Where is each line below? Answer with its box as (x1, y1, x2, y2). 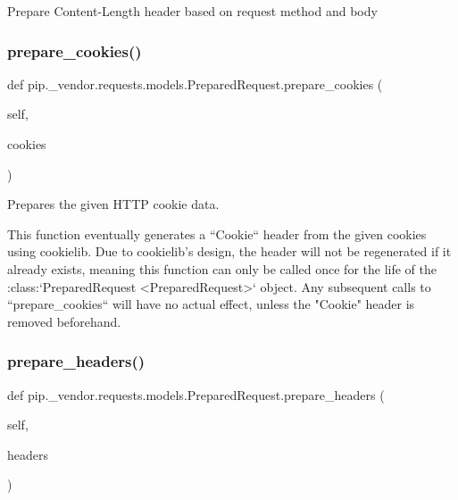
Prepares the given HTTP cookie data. (7, 195, 220, 213)
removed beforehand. (7, 312, 121, 330)
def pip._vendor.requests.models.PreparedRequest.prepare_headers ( (7, 385, 385, 404)
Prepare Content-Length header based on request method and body (7, 2, 378, 20)
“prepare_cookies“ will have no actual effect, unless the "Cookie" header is (7, 295, 415, 313)
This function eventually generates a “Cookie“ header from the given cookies (7, 224, 427, 243)
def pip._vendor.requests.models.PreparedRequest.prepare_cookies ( (7, 74, 383, 93)
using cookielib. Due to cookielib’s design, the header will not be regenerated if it (7, 242, 452, 261)
